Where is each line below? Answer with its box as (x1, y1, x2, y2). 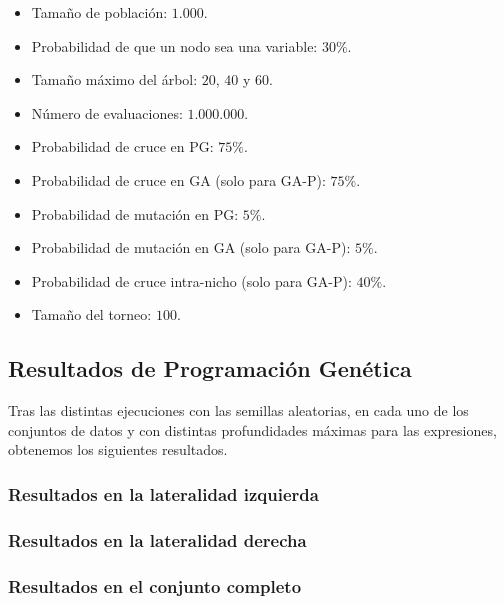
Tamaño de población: (31, 2, 168, 22)
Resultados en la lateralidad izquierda (8, 481, 319, 506)
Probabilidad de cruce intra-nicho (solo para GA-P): (31, 270, 352, 291)
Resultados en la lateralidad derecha (8, 527, 307, 552)
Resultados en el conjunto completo (8, 573, 302, 598)
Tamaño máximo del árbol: (31, 69, 198, 90)
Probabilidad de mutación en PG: (31, 203, 239, 224)
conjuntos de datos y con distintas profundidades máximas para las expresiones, (8, 419, 497, 440)
